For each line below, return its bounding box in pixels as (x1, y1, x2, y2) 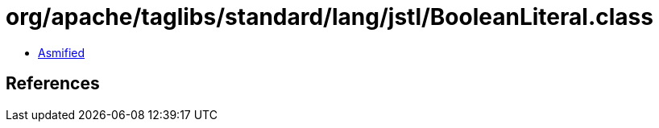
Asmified (38, 45, 85, 60)
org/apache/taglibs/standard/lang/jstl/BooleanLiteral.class (6, 3, 653, 31)
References (6, 73, 100, 94)
